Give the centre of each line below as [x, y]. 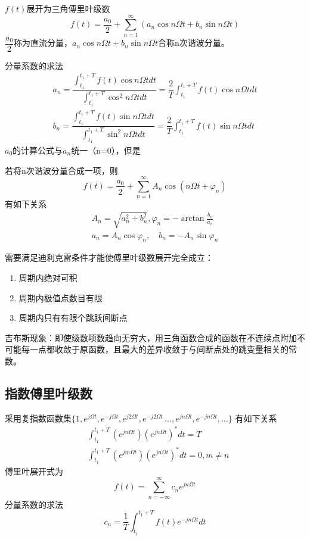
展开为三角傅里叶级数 [68, 8]
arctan [193, 219]
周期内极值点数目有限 [61, 297]
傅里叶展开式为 [34, 471]
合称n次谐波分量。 [193, 43]
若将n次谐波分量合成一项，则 [61, 170]
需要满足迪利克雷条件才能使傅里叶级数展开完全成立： [109, 257]
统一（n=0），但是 [106, 150]
